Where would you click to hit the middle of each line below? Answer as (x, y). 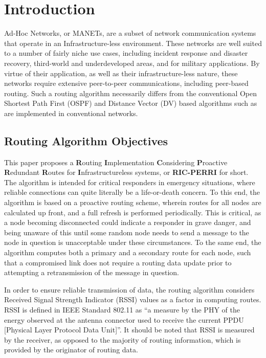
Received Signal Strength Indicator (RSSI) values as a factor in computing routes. (133, 299)
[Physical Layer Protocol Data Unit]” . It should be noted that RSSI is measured (129, 330)
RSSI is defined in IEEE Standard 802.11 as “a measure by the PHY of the (122, 309)
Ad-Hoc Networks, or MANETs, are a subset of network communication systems (130, 33)
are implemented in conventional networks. (71, 113)
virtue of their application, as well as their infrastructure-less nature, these (121, 73)
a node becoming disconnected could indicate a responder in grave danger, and (128, 222)
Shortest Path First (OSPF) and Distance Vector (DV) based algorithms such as (131, 103)
